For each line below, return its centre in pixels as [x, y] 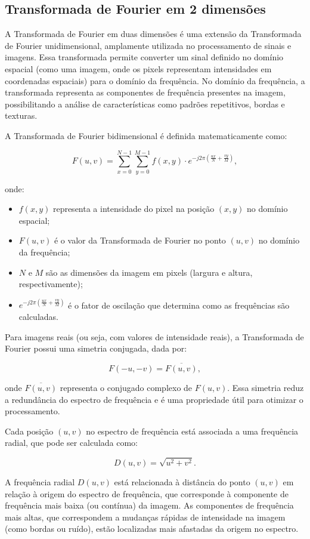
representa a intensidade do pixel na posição [134, 209]
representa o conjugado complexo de [126, 387]
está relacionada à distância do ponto [182, 482]
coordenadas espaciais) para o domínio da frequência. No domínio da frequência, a [155, 80]
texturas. [21, 115]
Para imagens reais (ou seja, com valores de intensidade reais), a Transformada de [154, 336]
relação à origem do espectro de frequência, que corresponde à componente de [147, 493]
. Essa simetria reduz [266, 387]
